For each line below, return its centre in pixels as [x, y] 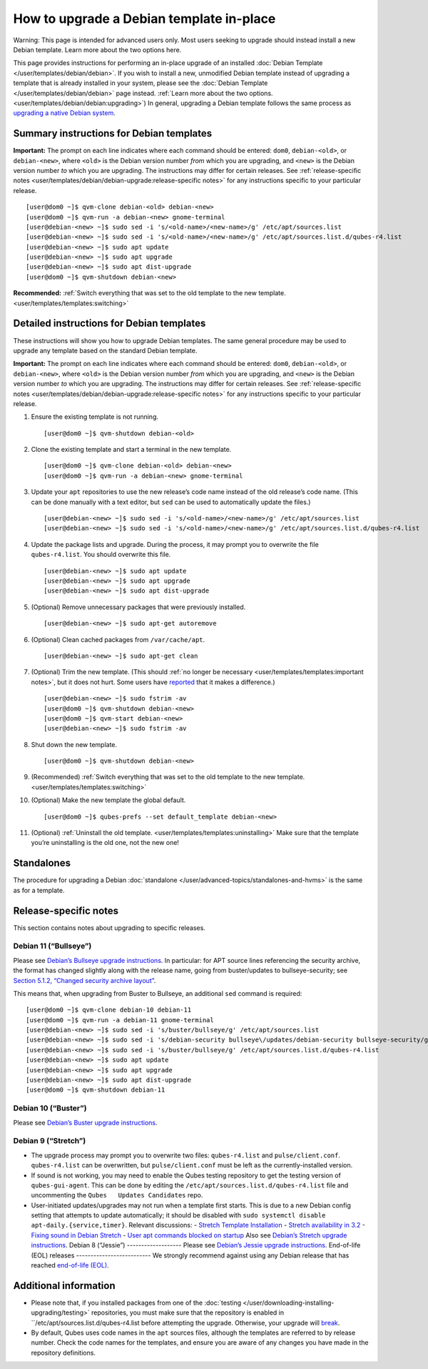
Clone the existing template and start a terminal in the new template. [131, 450]
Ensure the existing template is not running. [95, 417]
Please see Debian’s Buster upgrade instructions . [85, 1122]
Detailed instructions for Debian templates [109, 323]
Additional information [64, 1286]
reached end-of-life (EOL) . [70, 1265]
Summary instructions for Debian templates [113, 133]
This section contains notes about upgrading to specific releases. [109, 928]
